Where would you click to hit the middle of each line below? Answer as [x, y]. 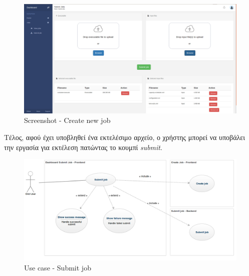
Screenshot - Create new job [67, 120]
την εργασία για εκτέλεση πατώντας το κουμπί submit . [83, 147]
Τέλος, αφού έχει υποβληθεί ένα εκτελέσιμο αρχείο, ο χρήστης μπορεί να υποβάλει [124, 137]
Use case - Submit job [58, 267]
